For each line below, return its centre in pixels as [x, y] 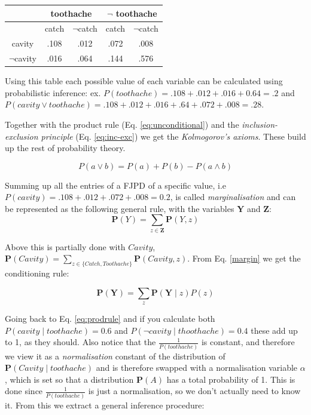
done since [24, 391]
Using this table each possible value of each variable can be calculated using [144, 81]
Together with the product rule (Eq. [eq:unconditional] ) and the [122, 124]
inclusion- [260, 124]
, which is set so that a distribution [69, 379]
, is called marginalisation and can [233, 197]
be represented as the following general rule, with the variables [120, 208]
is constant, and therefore [248, 342]
